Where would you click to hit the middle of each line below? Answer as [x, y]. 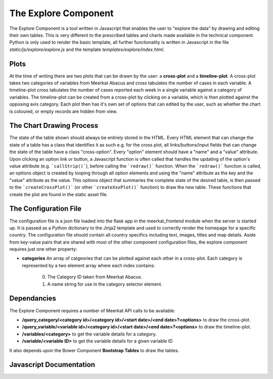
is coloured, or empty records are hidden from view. [63, 111]
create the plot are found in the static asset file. [59, 194]
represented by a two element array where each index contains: [88, 265]
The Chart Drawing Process [54, 126]
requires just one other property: [43, 249]
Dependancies [33, 298]
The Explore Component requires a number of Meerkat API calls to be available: [92, 310]
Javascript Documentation [52, 365]
